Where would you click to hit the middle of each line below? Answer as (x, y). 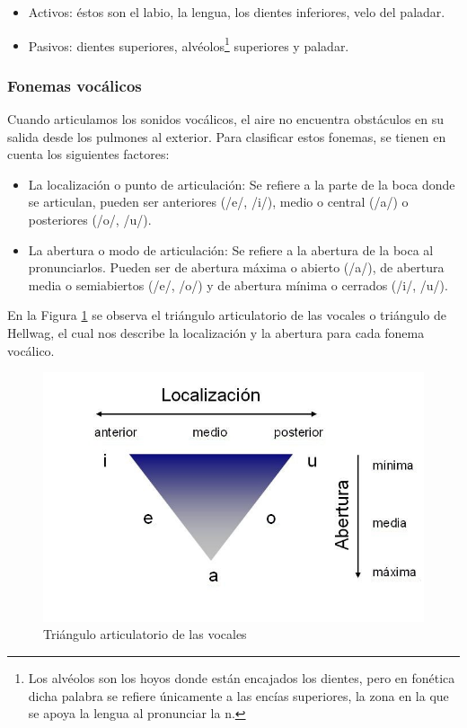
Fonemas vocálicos (75, 85)
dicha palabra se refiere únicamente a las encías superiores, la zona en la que (238, 695)
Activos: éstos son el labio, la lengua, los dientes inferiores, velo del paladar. (237, 12)
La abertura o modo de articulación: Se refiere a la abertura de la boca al (231, 249)
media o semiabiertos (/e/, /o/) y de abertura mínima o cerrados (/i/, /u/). (238, 284)
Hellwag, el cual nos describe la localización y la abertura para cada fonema (216, 333)
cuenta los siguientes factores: (88, 154)
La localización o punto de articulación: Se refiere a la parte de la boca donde (242, 184)
